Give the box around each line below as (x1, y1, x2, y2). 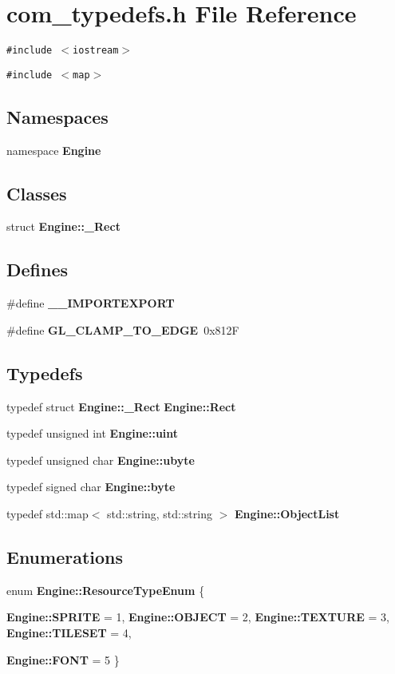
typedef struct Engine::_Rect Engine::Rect (6, 398, 236, 414)
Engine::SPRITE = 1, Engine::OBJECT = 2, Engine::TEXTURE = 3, (6, 609, 390, 625)
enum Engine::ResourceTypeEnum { (6, 581, 205, 598)
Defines (6, 257, 69, 282)
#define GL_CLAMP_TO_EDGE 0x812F (6, 321, 239, 338)
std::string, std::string (107, 505, 212, 521)
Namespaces (6, 104, 109, 129)
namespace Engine (6, 141, 101, 158)
